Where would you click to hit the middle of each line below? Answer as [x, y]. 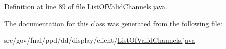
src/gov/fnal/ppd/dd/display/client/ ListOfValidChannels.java [100, 40]
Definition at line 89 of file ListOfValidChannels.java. [86, 6]
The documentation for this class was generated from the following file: [113, 23]
